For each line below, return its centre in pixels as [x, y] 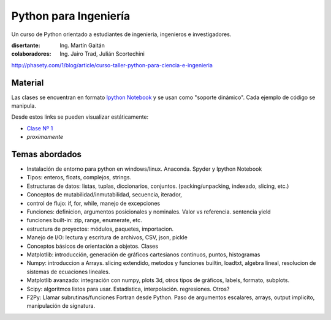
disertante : [26, 45]
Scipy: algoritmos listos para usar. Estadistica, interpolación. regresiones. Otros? [128, 289]
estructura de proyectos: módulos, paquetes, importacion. [100, 229]
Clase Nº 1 [40, 128]
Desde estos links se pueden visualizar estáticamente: [80, 117]
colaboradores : [31, 54]
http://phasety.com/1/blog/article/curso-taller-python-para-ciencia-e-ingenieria [112, 65]
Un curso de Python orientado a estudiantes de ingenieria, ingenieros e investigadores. [121, 34]
